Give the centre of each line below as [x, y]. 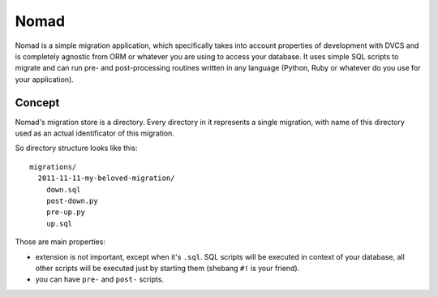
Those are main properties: [60, 242]
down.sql [63, 189]
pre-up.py [65, 212]
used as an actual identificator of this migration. [94, 133]
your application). [45, 79]
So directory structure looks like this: [76, 148]
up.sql [59, 224]
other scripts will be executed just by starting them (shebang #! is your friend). [167, 268]
